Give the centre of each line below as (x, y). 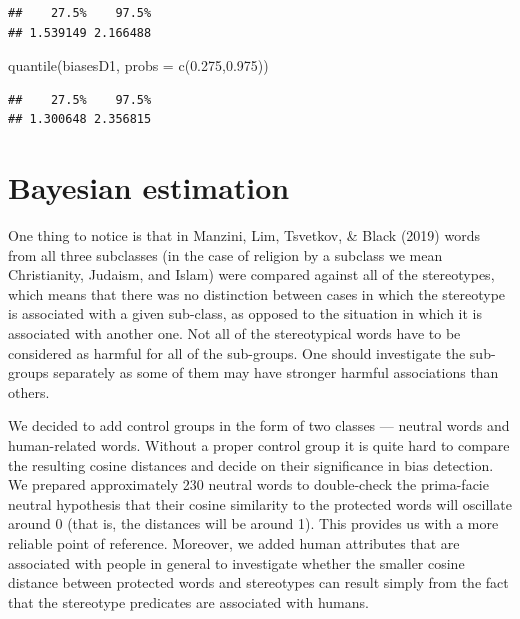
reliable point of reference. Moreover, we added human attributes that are (234, 543)
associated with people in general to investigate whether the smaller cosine (236, 562)
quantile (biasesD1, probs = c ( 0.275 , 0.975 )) (138, 65)
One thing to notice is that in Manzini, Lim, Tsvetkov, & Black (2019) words (244, 235)
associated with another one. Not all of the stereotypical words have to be (234, 333)
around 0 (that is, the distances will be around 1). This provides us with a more (253, 523)
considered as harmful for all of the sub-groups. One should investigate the (237, 352)
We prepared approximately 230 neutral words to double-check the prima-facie (248, 484)
